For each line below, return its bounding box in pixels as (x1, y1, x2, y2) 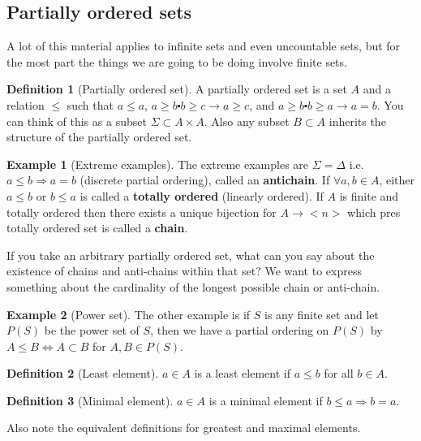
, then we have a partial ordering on (150, 322, 329, 339)
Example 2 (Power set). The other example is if (6, 305, 251, 322)
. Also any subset (204, 112, 290, 129)
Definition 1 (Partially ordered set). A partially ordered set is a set (6, 80, 347, 97)
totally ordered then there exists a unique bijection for (6, 203, 277, 220)
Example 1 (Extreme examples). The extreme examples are (6, 155, 309, 172)
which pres (347, 203, 401, 220)
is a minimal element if (208, 391, 323, 409)
